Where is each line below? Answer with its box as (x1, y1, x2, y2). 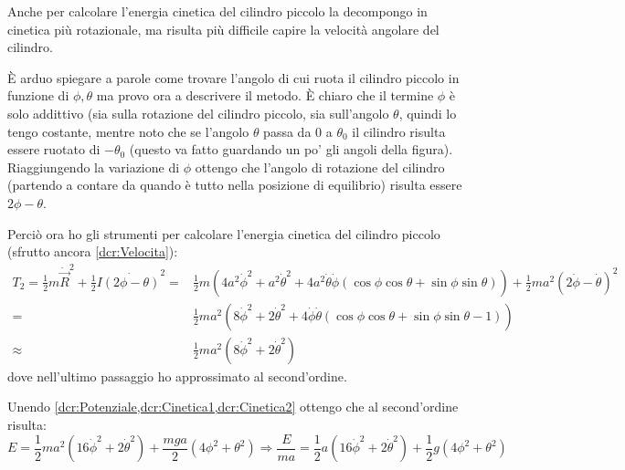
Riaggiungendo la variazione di (7, 157, 180, 176)
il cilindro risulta (352, 121, 446, 141)
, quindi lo (398, 103, 457, 122)
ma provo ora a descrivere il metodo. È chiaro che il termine (96, 86, 434, 105)
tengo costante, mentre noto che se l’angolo (7, 121, 249, 141)
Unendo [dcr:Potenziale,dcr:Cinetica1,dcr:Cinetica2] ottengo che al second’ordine (7, 397, 459, 416)
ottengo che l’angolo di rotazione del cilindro (195, 157, 445, 176)
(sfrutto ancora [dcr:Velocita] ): (7, 242, 178, 261)
